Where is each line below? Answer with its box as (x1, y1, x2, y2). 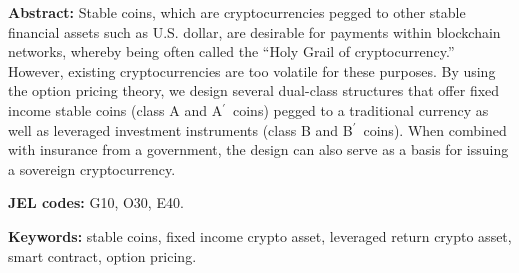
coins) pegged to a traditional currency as (232, 99, 489, 120)
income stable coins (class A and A (8, 99, 223, 120)
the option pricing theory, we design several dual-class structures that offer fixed (8, 80, 500, 101)
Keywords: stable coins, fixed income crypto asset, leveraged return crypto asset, (8, 225, 512, 246)
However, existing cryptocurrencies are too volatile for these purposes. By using (8, 60, 496, 81)
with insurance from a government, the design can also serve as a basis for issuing (8, 139, 509, 160)
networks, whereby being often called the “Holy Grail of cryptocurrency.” (8, 41, 455, 62)
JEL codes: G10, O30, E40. (8, 192, 184, 213)
